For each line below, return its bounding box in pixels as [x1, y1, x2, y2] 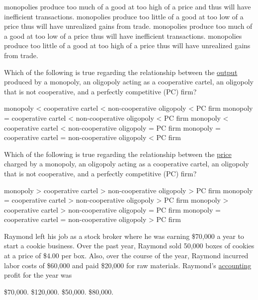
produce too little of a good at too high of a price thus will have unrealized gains [4, 40, 251, 51]
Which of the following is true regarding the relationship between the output [4, 67, 238, 77]
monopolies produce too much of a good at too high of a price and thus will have [4, 1, 251, 11]
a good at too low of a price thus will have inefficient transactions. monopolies [4, 30, 242, 41]
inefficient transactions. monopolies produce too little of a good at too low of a [4, 11, 244, 21]
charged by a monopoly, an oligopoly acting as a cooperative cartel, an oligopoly [4, 158, 249, 169]
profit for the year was [4, 270, 72, 280]
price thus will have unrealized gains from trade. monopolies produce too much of [4, 21, 253, 31]
